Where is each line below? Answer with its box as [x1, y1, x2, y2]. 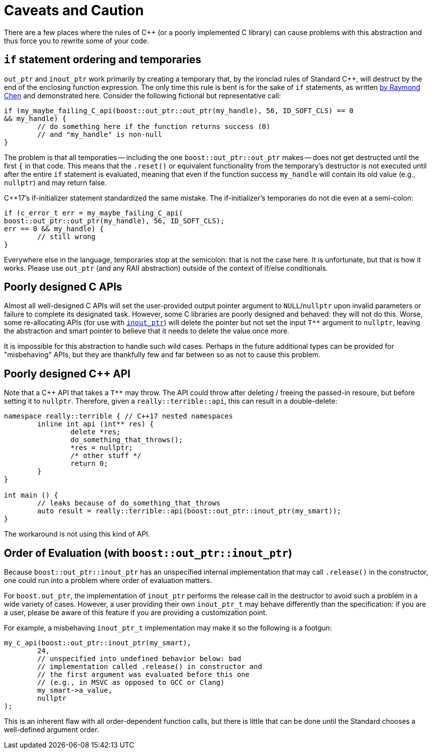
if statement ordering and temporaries [4, 53, 201, 66]
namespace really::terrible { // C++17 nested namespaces [4, 412, 233, 420]
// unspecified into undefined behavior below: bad [37, 655, 241, 663]
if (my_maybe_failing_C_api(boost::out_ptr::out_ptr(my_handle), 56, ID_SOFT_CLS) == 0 [4, 106, 354, 115]
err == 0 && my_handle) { [4, 224, 104, 233]
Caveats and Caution [4, 2, 144, 19]
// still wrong [37, 232, 96, 241]
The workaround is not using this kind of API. [4, 530, 150, 539]
